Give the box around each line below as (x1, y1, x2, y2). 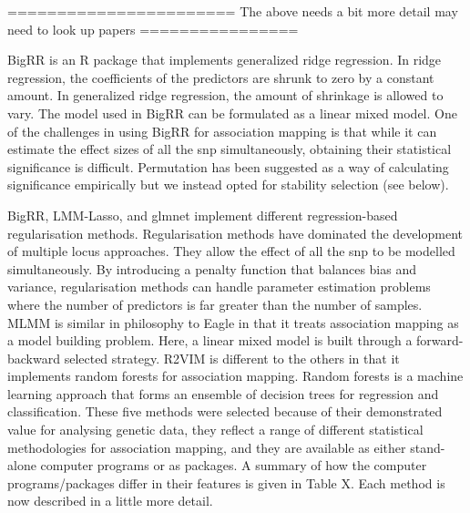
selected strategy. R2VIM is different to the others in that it (64, 348, 400, 367)
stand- (410, 437, 445, 457)
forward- (416, 331, 464, 350)
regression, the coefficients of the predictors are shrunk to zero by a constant (7, 67, 434, 87)
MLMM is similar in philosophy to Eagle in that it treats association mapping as (7, 313, 459, 332)
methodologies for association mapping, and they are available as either (7, 437, 406, 457)
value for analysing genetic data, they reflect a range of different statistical (7, 420, 424, 439)
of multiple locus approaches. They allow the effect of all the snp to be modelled (7, 241, 455, 261)
